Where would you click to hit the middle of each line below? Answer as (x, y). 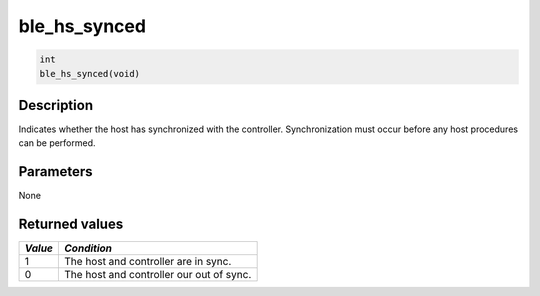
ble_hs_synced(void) (89, 73)
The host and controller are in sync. (148, 262)
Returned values (71, 224)
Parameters (55, 171)
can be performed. (57, 143)
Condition (88, 248)
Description (56, 105)
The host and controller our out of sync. (158, 275)
